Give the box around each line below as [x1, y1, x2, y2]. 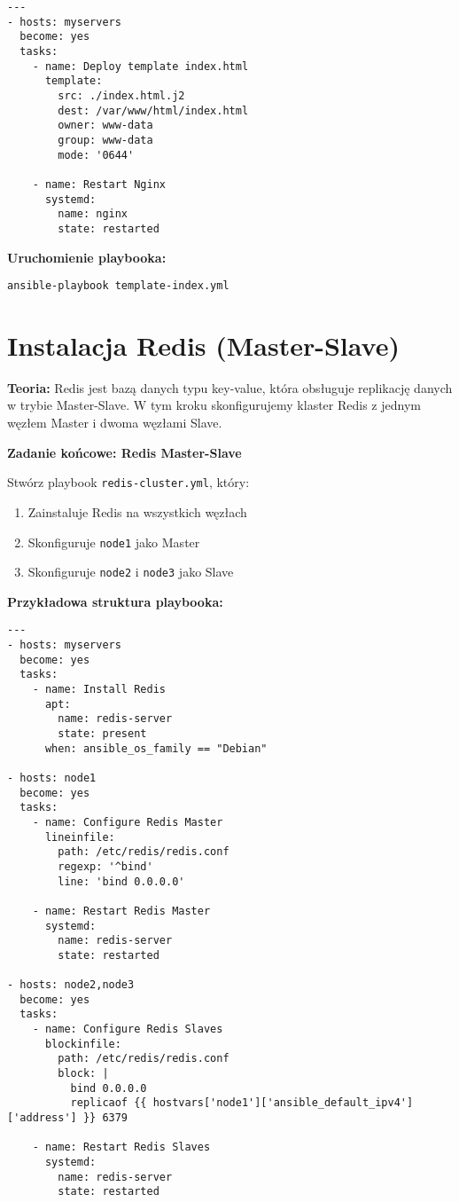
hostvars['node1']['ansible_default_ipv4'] [152, 1096, 414, 1110]
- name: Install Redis [32, 683, 166, 696]
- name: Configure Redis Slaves [32, 1023, 223, 1036]
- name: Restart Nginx [32, 177, 166, 191]
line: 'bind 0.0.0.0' [58, 875, 185, 888]
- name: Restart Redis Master [32, 904, 211, 917]
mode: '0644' [58, 148, 135, 161]
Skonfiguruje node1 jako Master [27, 532, 200, 551]
